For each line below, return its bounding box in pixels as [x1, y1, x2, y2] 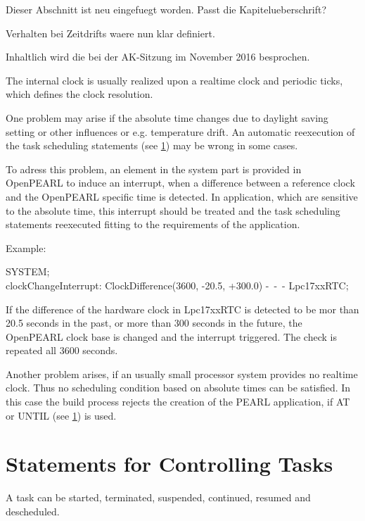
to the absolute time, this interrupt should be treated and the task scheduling [6, 203, 340, 218]
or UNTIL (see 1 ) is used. [6, 408, 117, 422]
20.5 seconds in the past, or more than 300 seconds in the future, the [6, 315, 302, 330]
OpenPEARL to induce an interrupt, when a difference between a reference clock [6, 175, 355, 190]
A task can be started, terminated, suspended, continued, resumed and [6, 490, 311, 505]
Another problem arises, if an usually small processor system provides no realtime [6, 366, 358, 381]
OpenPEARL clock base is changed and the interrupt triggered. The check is [6, 329, 337, 344]
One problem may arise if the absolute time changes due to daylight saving [6, 110, 328, 125]
